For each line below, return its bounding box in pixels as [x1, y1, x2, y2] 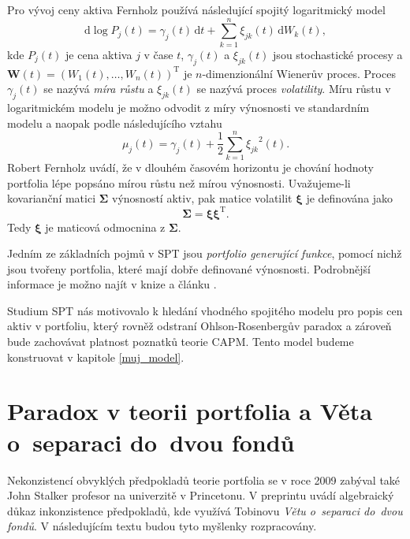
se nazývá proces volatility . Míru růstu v [196, 80, 391, 97]
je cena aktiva [65, 46, 132, 62]
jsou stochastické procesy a [273, 46, 403, 62]
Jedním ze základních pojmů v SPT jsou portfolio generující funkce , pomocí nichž [7, 245, 402, 262]
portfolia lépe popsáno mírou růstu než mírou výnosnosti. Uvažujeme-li [7, 174, 351, 191]
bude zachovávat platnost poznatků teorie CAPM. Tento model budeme [7, 333, 354, 350]
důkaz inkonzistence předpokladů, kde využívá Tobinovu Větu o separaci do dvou [7, 502, 403, 519]
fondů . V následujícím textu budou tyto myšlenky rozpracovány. [7, 518, 317, 534]
